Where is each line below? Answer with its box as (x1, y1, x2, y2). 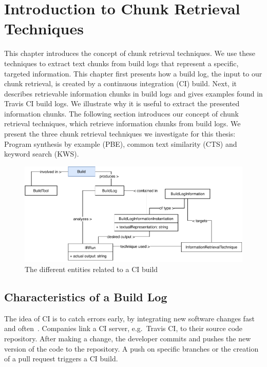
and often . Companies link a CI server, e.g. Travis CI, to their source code (4, 323, 243, 334)
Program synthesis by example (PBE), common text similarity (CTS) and (4, 138, 237, 149)
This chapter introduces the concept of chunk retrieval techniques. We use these (4, 48, 255, 59)
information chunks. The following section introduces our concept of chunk (4, 108, 239, 119)
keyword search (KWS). (4, 148, 79, 159)
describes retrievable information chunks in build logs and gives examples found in (4, 88, 263, 99)
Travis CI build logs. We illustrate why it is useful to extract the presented (4, 98, 240, 109)
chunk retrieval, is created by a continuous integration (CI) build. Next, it (4, 78, 237, 89)
